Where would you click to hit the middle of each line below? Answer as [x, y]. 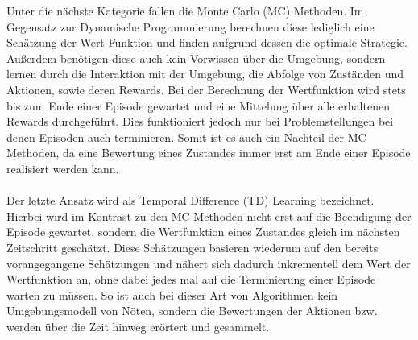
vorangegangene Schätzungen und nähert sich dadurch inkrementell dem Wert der [209, 263]
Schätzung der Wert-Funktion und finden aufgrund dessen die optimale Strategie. [207, 42]
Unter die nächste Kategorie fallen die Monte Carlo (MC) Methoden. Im [185, 10]
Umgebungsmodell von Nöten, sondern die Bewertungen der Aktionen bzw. [192, 311]
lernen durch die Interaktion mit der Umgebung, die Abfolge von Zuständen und [205, 74]
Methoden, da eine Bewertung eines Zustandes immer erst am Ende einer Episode [209, 153]
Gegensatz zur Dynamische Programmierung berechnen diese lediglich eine [190, 26]
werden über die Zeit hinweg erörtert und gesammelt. [138, 326]
